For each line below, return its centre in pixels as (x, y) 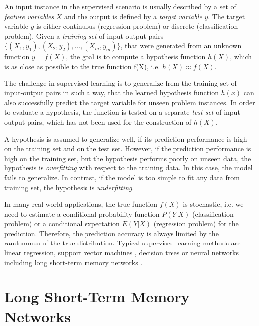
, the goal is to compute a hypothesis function (136, 56)
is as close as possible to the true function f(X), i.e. (82, 66)
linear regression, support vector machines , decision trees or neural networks (122, 253)
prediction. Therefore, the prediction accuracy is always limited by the (112, 233)
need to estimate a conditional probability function (82, 213)
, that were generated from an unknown (181, 45)
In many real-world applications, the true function (81, 204)
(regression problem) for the (196, 223)
